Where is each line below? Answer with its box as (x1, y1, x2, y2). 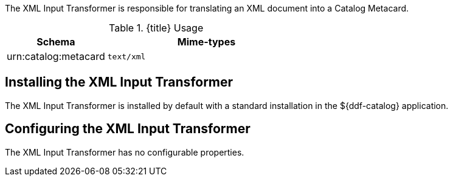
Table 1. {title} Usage (109, 22, 204, 34)
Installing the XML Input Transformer (5, 74, 233, 90)
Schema (36, 36, 75, 48)
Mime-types (177, 36, 236, 48)
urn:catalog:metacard (7, 50, 105, 62)
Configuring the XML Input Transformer (5, 121, 251, 137)
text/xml (107, 51, 146, 61)
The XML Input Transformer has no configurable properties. (5, 146, 244, 157)
